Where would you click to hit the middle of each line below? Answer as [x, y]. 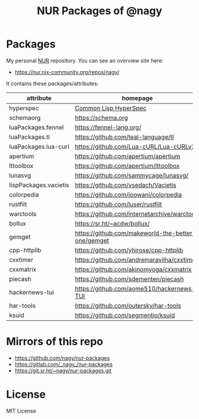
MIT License [21, 411]
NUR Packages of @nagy [99, 11]
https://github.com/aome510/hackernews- [135, 288]
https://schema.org [102, 118]
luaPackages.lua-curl [39, 146]
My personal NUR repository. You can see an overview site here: [85, 60]
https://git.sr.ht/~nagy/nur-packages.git [63, 370]
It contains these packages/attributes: [52, 83]
